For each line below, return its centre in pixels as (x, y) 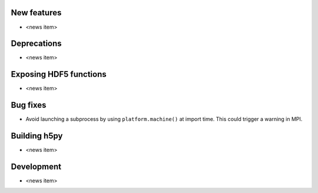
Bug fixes (29, 105)
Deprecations (36, 44)
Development (36, 166)
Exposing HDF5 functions (59, 74)
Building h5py (37, 136)
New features (36, 13)
